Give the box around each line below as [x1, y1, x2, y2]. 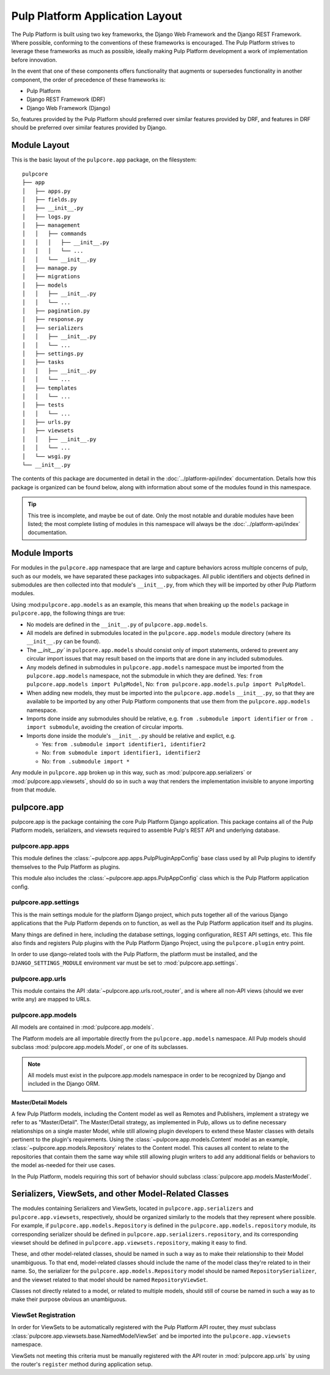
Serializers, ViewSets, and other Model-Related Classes [11, 1188, 229, 1199]
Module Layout [11, 140, 70, 150]
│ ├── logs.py [22, 213, 71, 220]
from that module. [11, 786, 57, 793]
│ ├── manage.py [22, 265, 78, 272]
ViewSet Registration [11, 1311, 76, 1319]
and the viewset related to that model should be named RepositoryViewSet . [11, 1276, 208, 1283]
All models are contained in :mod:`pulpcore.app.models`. [11, 1023, 154, 1031]
